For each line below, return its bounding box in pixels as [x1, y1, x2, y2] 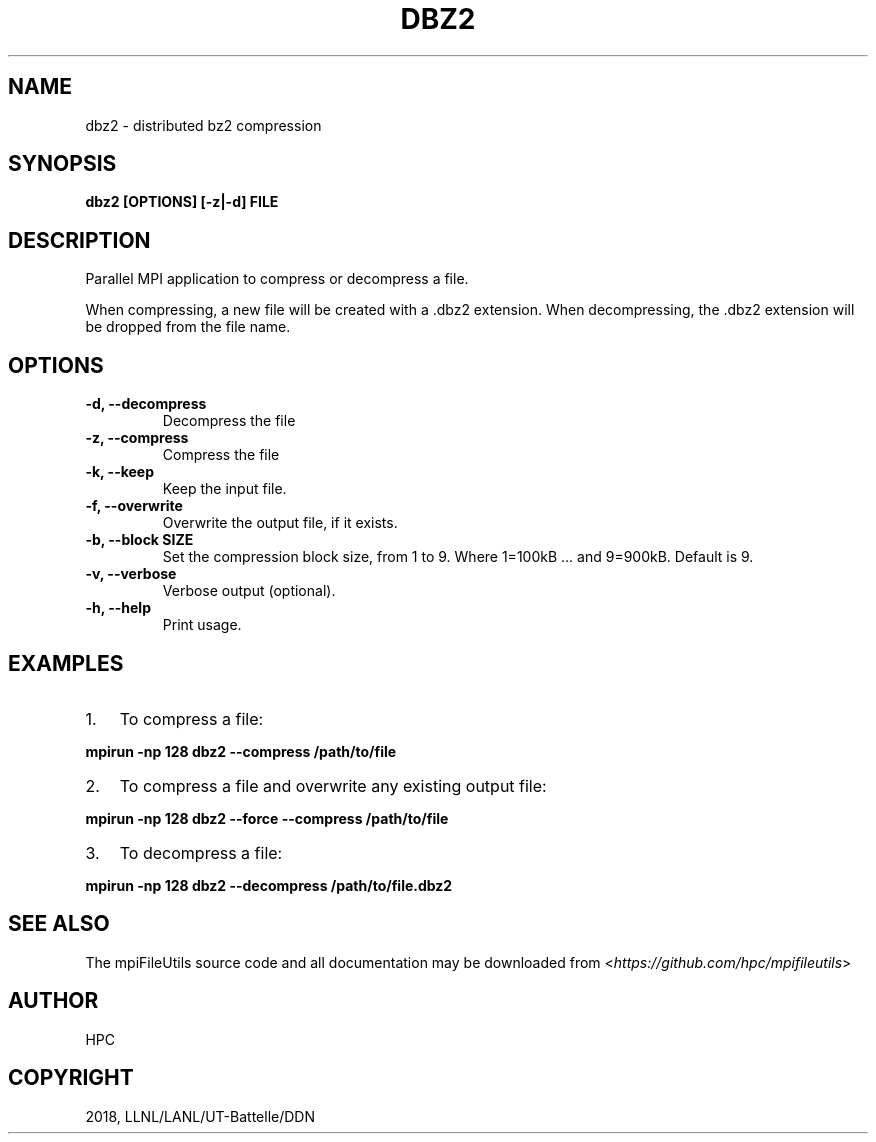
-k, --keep [85, 463, 155, 481]
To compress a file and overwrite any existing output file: [119, 775, 547, 796]
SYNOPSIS [8, 151, 117, 177]
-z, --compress [85, 429, 189, 447]
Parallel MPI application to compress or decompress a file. [85, 270, 469, 288]
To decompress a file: [119, 842, 283, 863]
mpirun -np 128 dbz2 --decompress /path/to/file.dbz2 [85, 876, 453, 894]
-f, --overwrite [85, 497, 183, 515]
